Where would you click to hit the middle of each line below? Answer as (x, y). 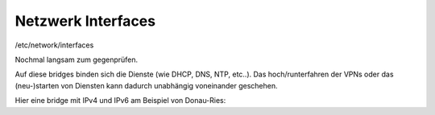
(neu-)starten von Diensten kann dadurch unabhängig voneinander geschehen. (146, 85)
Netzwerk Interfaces (85, 21)
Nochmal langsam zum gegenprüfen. (77, 60)
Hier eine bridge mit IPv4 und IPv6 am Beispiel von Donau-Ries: (120, 101)
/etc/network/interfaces (54, 45)
